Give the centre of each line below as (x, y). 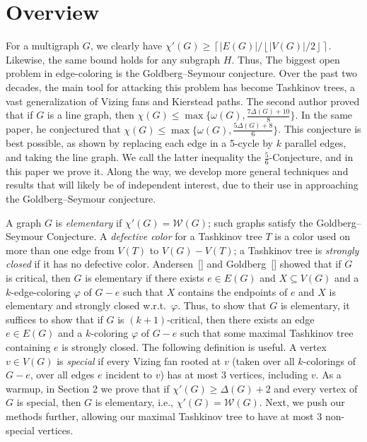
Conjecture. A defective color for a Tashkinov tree (154, 236)
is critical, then (38, 278)
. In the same (324, 115)
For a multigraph (43, 46)
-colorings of (330, 360)
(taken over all (263, 360)
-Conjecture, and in (311, 157)
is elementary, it (315, 305)
